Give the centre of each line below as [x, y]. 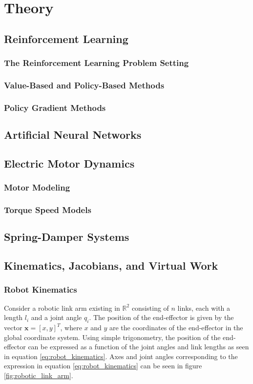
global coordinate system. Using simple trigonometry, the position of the [112, 337]
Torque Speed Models [48, 210]
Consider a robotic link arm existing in [62, 308]
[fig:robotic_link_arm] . [39, 375]
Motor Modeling [37, 187]
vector [13, 328]
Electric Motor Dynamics [69, 163]
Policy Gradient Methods [55, 107]
